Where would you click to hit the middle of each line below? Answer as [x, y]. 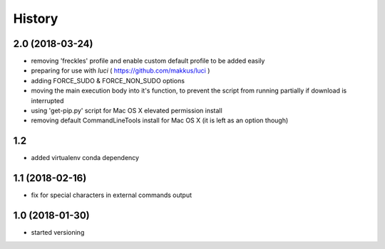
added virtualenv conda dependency [85, 158]
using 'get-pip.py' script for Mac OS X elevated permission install [127, 111]
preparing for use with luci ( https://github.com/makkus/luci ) [120, 70]
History [36, 18]
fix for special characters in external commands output [112, 195]
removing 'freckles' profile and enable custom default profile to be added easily [148, 61]
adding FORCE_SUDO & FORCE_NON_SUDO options [108, 80]
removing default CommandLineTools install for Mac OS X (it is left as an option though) [160, 120]
